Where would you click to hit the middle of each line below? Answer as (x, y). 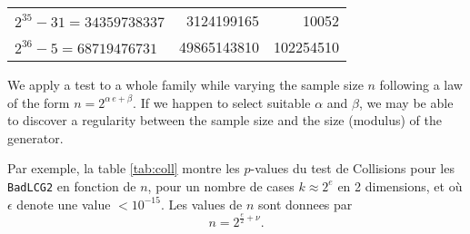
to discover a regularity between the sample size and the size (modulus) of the (225, 120)
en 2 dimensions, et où (400, 185)
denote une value (64, 204)
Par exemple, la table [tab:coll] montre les (124, 168)
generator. (35, 137)
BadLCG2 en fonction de (72, 185)
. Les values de (201, 204)
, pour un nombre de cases (221, 185)
